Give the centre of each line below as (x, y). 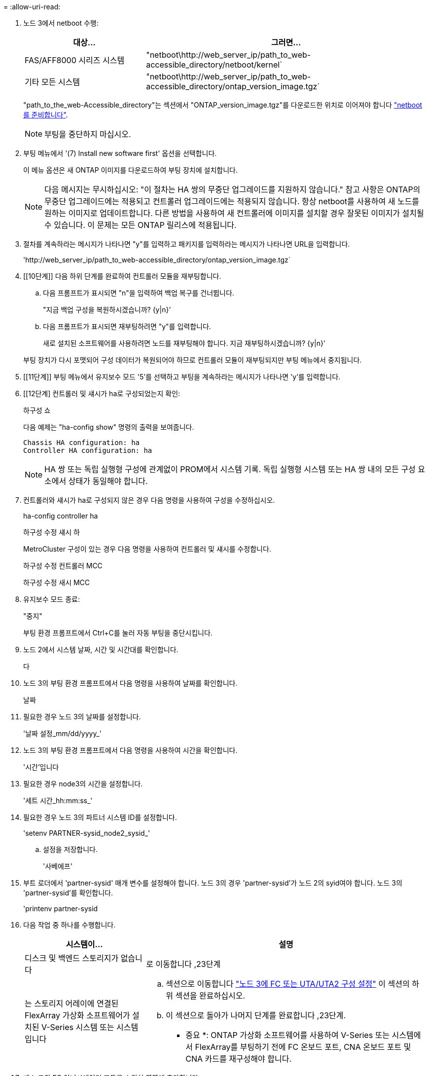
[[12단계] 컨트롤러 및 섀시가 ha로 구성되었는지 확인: (102, 393)
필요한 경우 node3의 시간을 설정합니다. (83, 784)
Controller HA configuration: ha (88, 450)
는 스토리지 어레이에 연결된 (72, 1003)
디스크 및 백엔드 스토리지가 (72, 958)
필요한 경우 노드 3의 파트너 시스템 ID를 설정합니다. (100, 817)
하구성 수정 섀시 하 (52, 532)
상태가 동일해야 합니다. (108, 481)
